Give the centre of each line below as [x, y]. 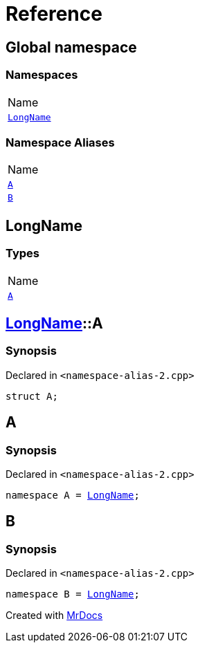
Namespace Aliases [60, 142]
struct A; [32, 396]
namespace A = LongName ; [73, 495]
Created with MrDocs [54, 615]
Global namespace [71, 47]
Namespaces [42, 75]
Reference [54, 14]
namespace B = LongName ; [73, 594]
